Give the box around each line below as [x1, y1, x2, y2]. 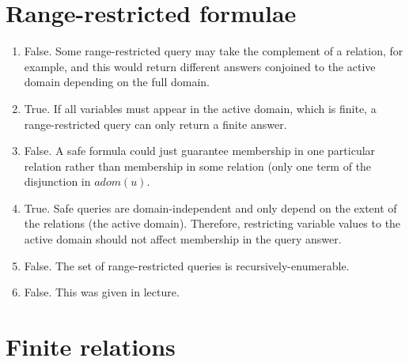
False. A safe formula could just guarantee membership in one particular [24, 142, 376, 159]
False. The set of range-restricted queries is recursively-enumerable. [24, 257, 350, 273]
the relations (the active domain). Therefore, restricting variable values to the [24, 215, 401, 232]
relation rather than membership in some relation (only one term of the [24, 157, 372, 174]
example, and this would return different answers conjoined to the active [24, 58, 376, 74]
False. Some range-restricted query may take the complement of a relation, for [24, 43, 403, 59]
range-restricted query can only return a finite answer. [24, 115, 287, 132]
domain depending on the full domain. [24, 74, 210, 90]
